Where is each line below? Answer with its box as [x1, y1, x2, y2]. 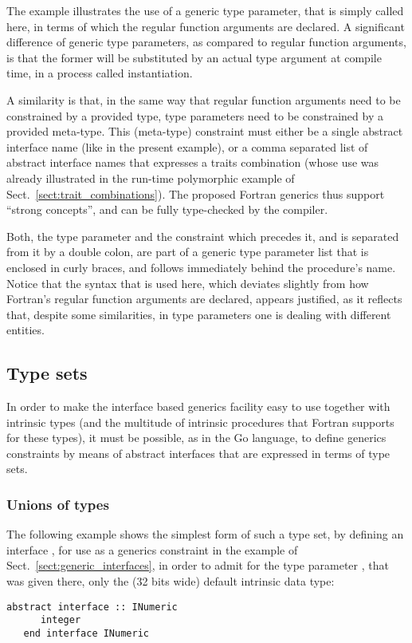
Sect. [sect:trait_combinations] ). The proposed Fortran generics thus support [6, 185, 385, 202]
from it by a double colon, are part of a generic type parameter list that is [6, 243, 369, 260]
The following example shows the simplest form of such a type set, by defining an [6, 526, 404, 542]
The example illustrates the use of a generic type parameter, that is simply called [6, 2, 404, 18]
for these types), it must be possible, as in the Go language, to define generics [6, 429, 386, 446]
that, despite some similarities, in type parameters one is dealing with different [6, 306, 391, 322]
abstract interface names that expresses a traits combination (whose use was [6, 154, 379, 171]
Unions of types [6, 494, 109, 514]
